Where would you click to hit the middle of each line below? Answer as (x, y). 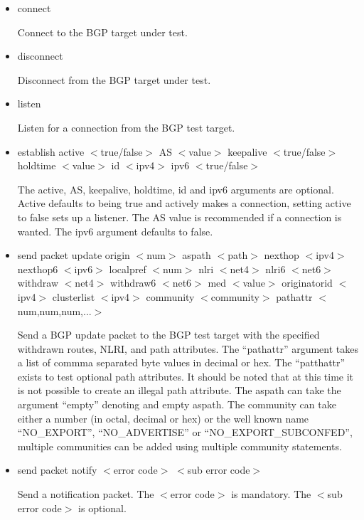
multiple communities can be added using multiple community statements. (180, 446)
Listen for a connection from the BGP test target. (126, 127)
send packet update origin (74, 255)
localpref (128, 269)
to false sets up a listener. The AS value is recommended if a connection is (180, 217)
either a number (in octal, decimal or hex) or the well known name (163, 418)
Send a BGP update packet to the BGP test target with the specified (168, 335)
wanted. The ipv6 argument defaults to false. (115, 231)
